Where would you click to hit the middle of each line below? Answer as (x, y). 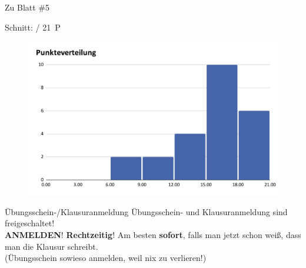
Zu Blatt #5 (27, 7)
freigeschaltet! (30, 223)
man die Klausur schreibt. (51, 246)
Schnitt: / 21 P (33, 27)
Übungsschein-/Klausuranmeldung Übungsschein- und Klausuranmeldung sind (146, 211)
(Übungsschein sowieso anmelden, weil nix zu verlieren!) (106, 258)
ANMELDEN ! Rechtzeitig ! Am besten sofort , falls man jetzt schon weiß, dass (153, 235)
